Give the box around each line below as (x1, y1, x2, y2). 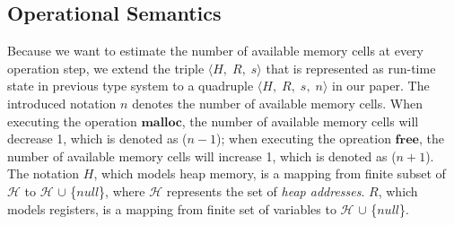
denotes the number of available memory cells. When (132, 93, 423, 112)
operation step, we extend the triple (7, 58, 205, 77)
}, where (99, 181, 145, 200)
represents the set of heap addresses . (166, 181, 365, 200)
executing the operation (7, 111, 137, 130)
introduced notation (7, 93, 117, 112)
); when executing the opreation (216, 129, 391, 148)
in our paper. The (332, 76, 430, 95)
